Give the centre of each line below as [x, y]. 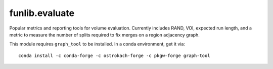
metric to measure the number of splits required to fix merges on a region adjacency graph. [104, 34]
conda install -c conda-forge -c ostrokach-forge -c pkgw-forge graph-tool [114, 55]
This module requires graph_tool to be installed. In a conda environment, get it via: [97, 44]
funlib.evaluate [42, 13]
